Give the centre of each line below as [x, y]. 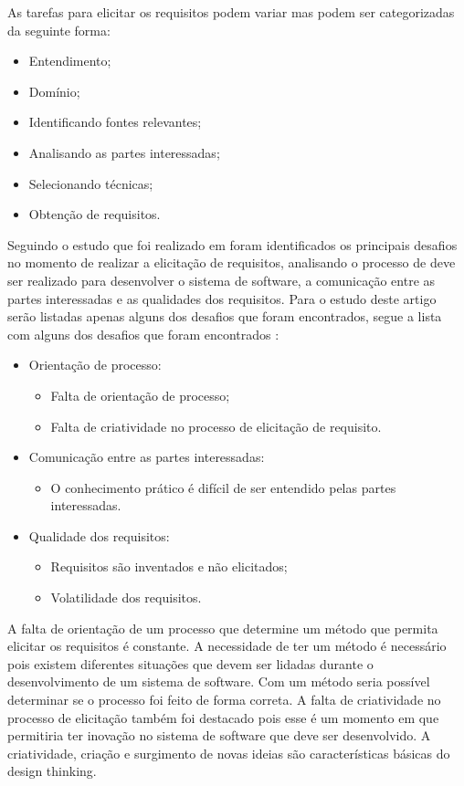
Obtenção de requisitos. [95, 214]
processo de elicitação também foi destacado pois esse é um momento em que [223, 717]
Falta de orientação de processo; [140, 395]
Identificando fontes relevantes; [115, 122]
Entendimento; [70, 61]
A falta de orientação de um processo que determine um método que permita [223, 628]
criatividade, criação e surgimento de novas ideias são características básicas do [229, 753]
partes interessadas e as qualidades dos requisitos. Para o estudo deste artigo [222, 298]
